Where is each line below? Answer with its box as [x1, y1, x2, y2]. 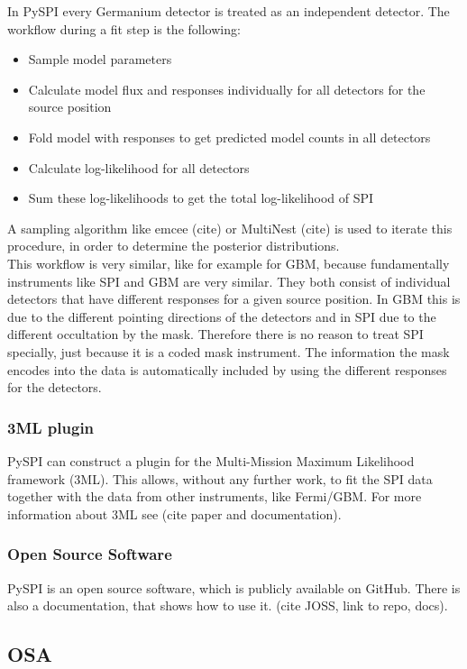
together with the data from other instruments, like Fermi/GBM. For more [7, 487, 422, 506]
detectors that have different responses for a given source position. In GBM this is [7, 289, 461, 308]
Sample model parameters [28, 50, 172, 69]
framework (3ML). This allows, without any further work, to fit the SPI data [7, 469, 433, 488]
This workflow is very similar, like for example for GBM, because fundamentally [7, 253, 450, 272]
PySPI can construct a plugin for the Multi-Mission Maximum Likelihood [7, 451, 415, 470]
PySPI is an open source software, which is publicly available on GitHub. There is [7, 578, 461, 597]
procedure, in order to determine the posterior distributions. [7, 236, 340, 255]
